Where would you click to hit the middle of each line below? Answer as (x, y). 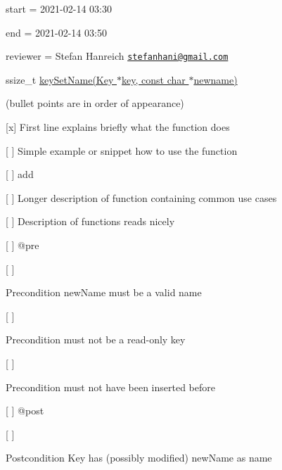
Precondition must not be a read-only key (96, 339)
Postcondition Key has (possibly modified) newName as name (139, 458)
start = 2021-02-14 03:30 (59, 8)
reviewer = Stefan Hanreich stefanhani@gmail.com (117, 56)
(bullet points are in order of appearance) (95, 103)
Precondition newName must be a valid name (104, 292)
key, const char (154, 79)
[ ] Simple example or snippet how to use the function (122, 150)
